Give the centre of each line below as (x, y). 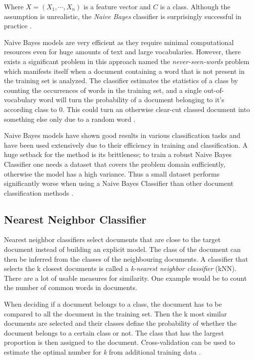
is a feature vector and (117, 6)
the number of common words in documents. (71, 287)
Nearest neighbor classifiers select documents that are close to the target (112, 239)
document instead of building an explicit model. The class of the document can (122, 249)
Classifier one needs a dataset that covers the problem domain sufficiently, (115, 164)
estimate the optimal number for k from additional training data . (103, 352)
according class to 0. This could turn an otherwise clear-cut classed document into (127, 109)
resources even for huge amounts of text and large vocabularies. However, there (122, 52)
